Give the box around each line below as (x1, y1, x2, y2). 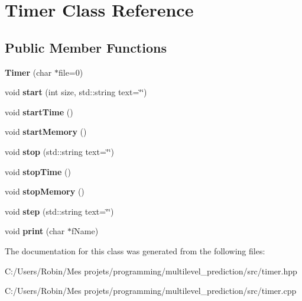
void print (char (5, 225, 65, 237)
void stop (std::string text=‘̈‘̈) (5, 145, 115, 157)
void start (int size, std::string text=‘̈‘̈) (5, 86, 147, 98)
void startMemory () (5, 125, 87, 138)
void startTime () (5, 105, 73, 118)
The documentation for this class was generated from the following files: (5, 244, 265, 257)
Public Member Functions (5, 38, 167, 56)
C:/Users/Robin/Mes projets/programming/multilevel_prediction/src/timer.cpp (5, 284, 297, 297)
